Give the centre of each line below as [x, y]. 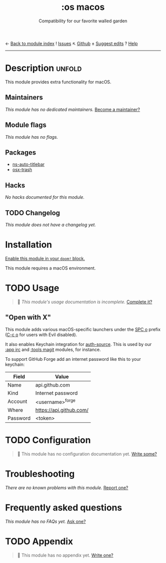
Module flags [26, 125]
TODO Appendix [39, 541]
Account [18, 401]
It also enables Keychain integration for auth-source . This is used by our [79, 344]
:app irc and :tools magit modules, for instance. [53, 349]
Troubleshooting [40, 474]
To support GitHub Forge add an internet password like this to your [73, 359]
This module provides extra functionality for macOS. [58, 82]
